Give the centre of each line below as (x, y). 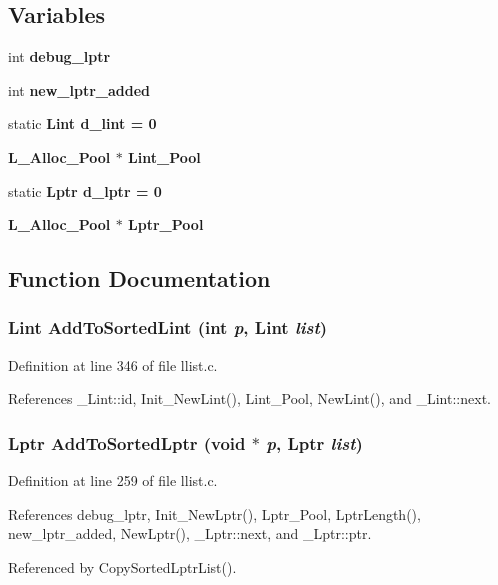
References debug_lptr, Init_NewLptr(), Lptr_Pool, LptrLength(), (214, 513)
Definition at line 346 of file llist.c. (113, 364)
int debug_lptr (59, 56)
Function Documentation (139, 278)
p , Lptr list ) (314, 442)
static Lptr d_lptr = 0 (85, 190)
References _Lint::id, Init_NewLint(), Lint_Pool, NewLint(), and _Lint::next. (249, 398)
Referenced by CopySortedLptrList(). (122, 566)
